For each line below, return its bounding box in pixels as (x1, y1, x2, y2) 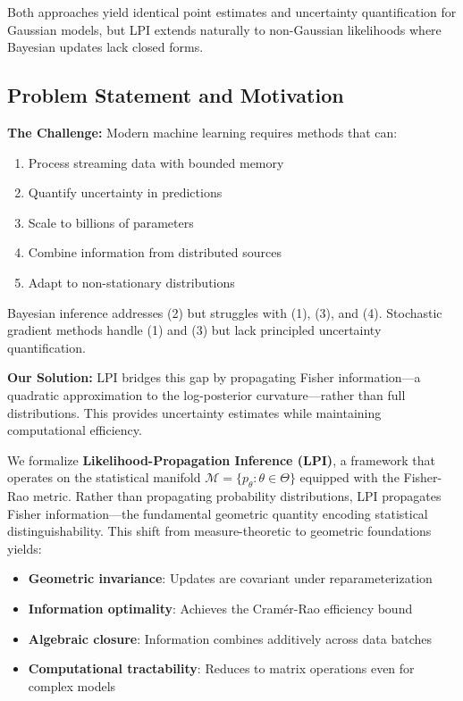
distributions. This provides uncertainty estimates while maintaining (7, 403, 382, 421)
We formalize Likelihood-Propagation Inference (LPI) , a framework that (7, 450, 435, 469)
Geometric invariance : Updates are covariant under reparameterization (28, 569, 433, 588)
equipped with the (299, 468, 400, 487)
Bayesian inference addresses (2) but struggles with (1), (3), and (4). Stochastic (7, 303, 442, 321)
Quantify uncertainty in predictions (28, 183, 223, 202)
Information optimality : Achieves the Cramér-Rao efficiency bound (28, 599, 413, 618)
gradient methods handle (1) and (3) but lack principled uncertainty (7, 321, 382, 339)
